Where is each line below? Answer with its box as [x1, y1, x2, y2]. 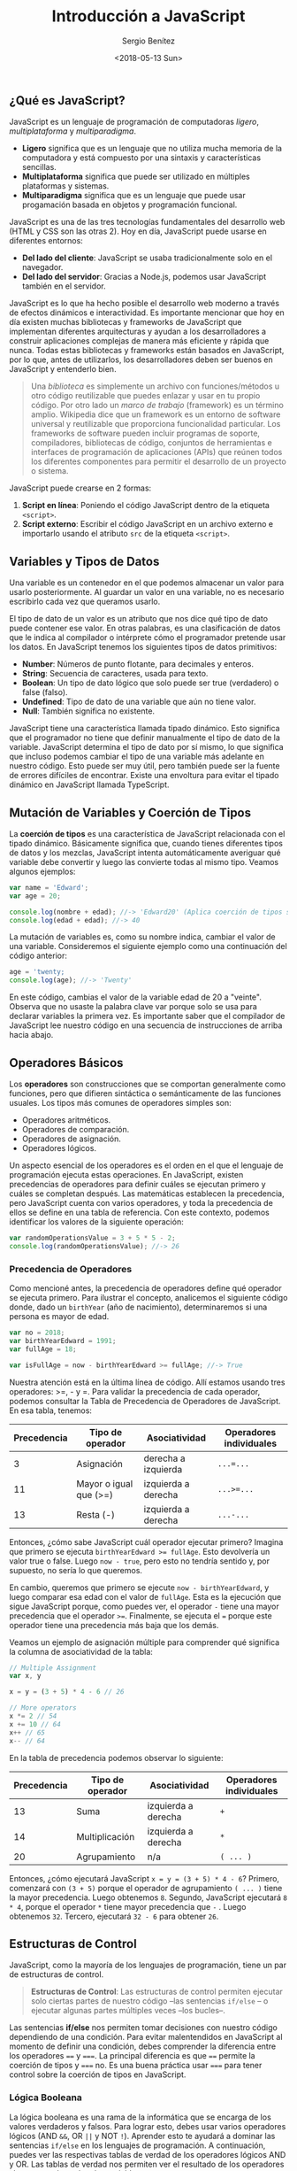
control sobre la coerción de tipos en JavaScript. [9, 2069, 187, 2080]
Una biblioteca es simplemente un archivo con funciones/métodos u [30, 381, 280, 391]
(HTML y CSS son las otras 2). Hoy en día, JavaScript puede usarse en [9, 226, 267, 236]
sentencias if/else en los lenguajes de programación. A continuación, [9, 2140, 266, 2151]
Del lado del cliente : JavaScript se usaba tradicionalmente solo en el [21, 252, 272, 263]
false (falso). [21, 687, 68, 698]
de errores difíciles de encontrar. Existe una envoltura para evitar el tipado [9, 770, 279, 781]
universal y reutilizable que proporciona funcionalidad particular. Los [30, 419, 281, 429]
